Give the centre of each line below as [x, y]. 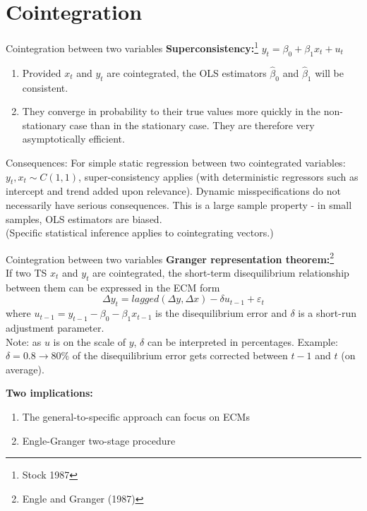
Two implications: [49, 393]
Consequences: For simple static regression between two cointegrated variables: [176, 162]
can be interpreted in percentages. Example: [242, 341]
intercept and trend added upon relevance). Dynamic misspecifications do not [174, 191]
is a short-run [327, 313]
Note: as [24, 341]
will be [329, 72]
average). [25, 369]
